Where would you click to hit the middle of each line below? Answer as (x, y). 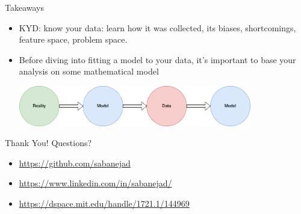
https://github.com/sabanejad (75, 163)
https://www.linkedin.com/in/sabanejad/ (95, 183)
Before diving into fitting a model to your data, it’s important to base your (157, 59)
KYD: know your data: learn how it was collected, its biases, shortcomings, (157, 27)
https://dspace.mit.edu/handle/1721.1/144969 (104, 203)
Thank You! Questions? (48, 143)
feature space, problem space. (73, 39)
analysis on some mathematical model (89, 71)
